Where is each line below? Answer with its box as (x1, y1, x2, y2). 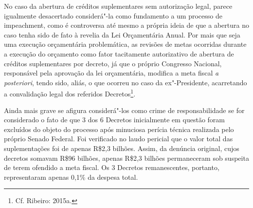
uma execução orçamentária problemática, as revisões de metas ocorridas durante (4, 39, 247, 49)
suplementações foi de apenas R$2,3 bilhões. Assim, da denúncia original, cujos (4, 143, 239, 153)
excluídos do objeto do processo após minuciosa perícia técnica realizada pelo (4, 124, 234, 134)
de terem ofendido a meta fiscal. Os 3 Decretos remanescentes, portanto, (4, 162, 219, 172)
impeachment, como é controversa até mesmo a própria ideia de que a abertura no (4, 20, 249, 30)
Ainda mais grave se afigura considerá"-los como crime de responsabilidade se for (4, 105, 245, 115)
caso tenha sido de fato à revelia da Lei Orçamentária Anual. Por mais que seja (4, 29, 240, 39)
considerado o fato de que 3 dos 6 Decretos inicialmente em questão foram (4, 114, 225, 125)
